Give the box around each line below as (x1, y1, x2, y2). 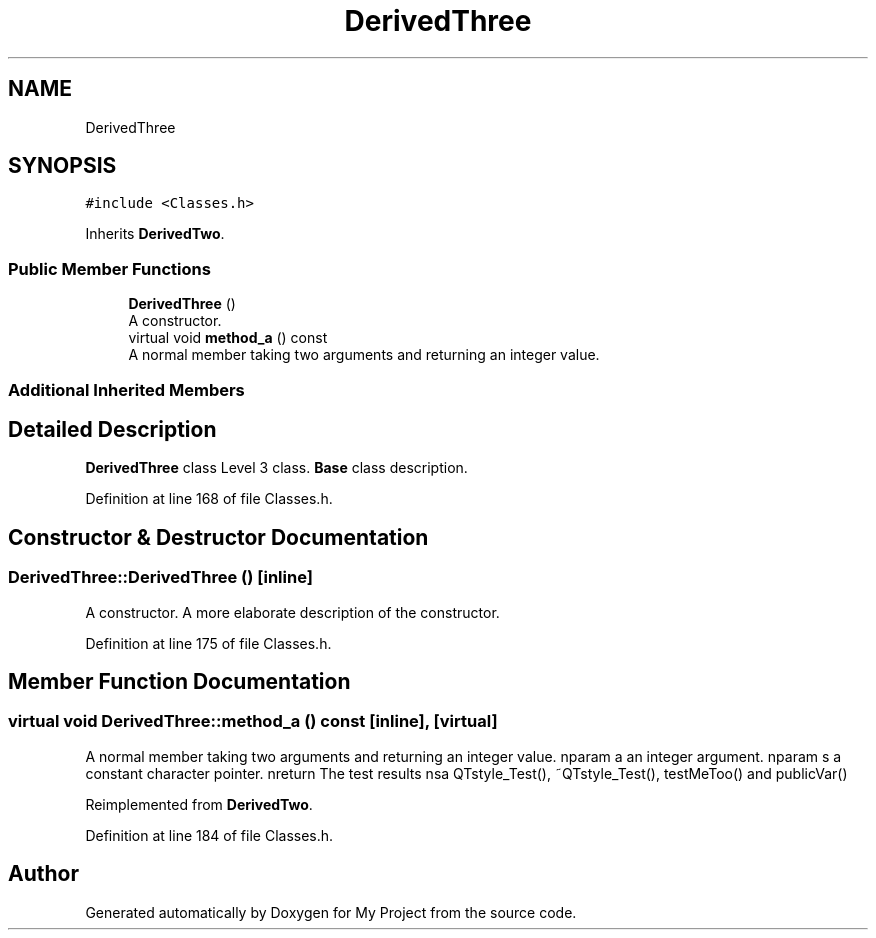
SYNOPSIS (8, 153, 117, 179)
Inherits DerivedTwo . (85, 225, 225, 243)
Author (8, 861, 79, 887)
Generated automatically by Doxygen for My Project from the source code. (85, 903, 577, 921)
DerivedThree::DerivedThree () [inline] (8, 567, 313, 588)
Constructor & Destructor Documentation (8, 524, 429, 550)
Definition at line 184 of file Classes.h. (85, 826, 334, 844)
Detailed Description (8, 416, 217, 442)
